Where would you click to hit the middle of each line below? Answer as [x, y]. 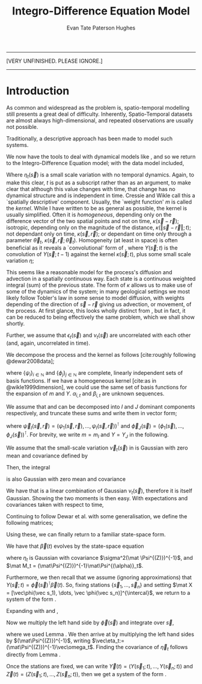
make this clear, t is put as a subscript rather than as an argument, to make [99, 183]
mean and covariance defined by [47, 456]
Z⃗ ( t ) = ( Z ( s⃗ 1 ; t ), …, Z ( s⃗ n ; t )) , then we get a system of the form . [87, 675]
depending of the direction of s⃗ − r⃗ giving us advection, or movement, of [99, 304]
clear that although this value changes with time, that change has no [91, 189]
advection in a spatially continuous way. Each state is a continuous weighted [101, 279]
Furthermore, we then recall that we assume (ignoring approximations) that [99, 577]
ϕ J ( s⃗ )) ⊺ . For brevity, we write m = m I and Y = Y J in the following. [88, 435]
